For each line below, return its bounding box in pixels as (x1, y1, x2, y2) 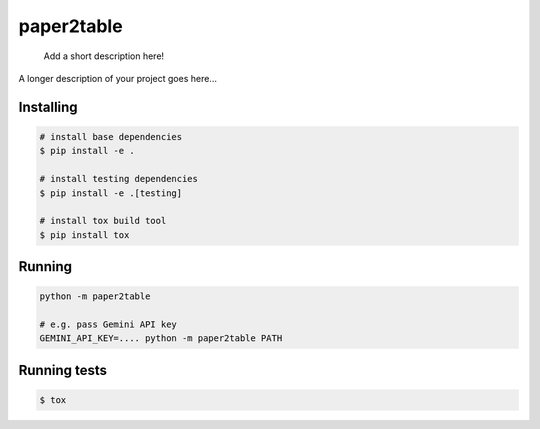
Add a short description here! (43, 50, 165, 62)
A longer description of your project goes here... (18, 72, 217, 84)
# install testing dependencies (39, 173, 199, 185)
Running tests (18, 361, 108, 379)
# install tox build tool (39, 215, 167, 227)
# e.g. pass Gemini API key (39, 319, 177, 330)
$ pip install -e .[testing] (39, 187, 183, 199)
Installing (18, 98, 79, 115)
